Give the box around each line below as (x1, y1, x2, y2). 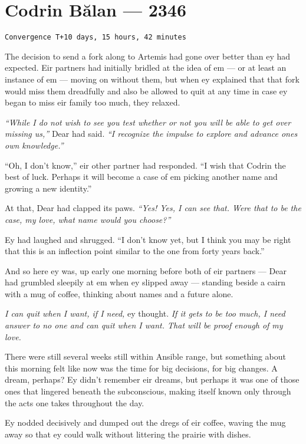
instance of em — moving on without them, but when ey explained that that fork (5, 73, 300, 85)
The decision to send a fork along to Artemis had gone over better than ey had (5, 50, 291, 62)
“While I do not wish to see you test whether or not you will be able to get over (5, 116, 291, 128)
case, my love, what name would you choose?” (5, 213, 171, 225)
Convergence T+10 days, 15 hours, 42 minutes (5, 33, 186, 42)
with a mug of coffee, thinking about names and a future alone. (5, 287, 233, 300)
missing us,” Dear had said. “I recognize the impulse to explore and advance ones (5, 127, 298, 140)
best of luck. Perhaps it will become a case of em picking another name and (5, 170, 278, 183)
